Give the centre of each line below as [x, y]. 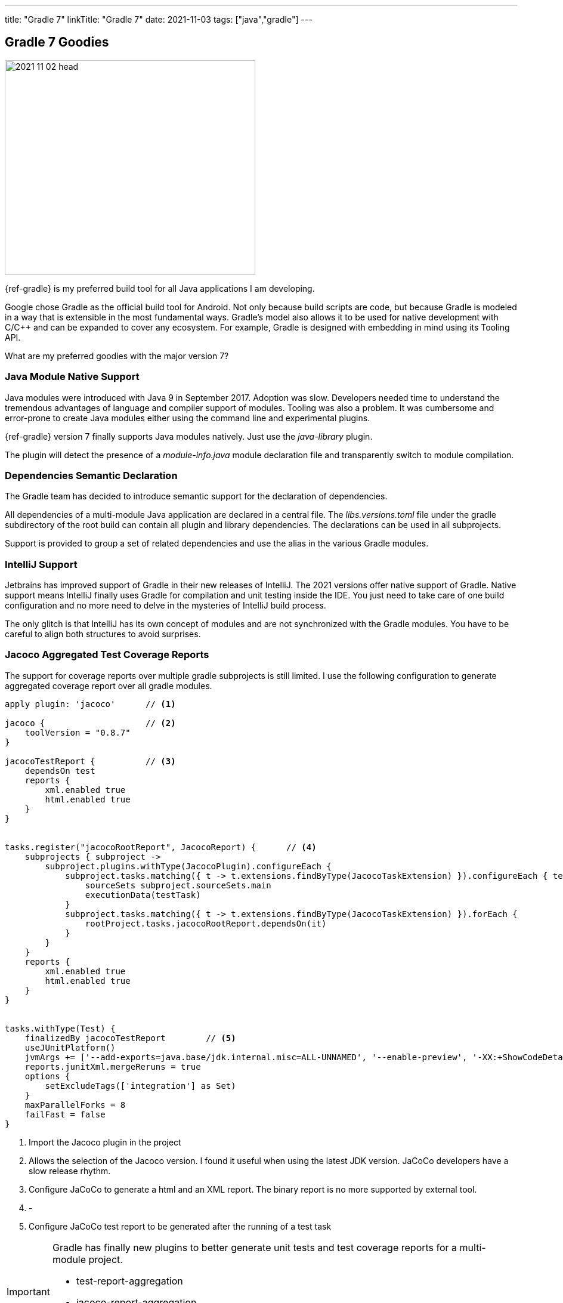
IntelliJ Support [41, 564]
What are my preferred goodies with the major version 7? [117, 356]
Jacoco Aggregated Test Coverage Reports [107, 655]
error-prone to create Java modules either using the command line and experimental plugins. [188, 418]
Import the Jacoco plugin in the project [105, 1142]
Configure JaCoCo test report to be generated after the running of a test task [180, 1226]
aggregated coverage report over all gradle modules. [109, 686]
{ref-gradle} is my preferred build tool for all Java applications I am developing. [160, 288]
